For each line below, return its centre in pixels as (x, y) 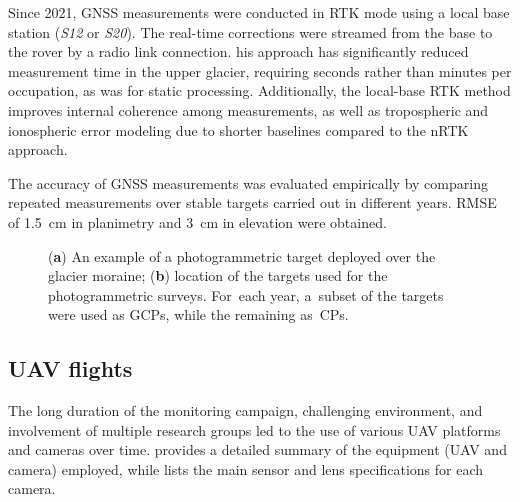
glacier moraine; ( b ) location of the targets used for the (218, 275)
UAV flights (70, 368)
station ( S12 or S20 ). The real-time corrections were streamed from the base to (250, 31)
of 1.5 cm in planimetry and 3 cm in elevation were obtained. (197, 221)
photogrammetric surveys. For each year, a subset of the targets (246, 294)
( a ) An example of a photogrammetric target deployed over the (242, 255)
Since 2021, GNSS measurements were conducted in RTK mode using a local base (259, 12)
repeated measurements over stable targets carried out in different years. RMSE (252, 202)
